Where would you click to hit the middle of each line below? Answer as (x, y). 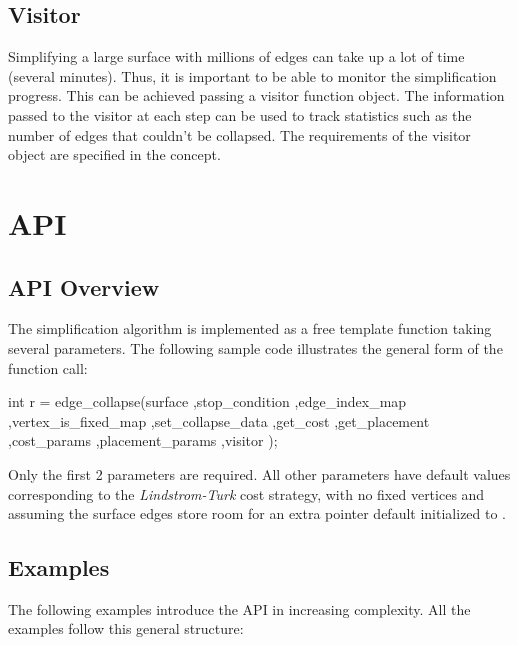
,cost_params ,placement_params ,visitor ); (143, 440)
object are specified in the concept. (114, 154)
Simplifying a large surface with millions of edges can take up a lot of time (236, 56)
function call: (48, 367)
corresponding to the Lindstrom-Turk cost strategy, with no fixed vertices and (246, 493)
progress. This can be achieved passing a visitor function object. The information (256, 95)
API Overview (84, 286)
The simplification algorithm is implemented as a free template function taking (250, 328)
